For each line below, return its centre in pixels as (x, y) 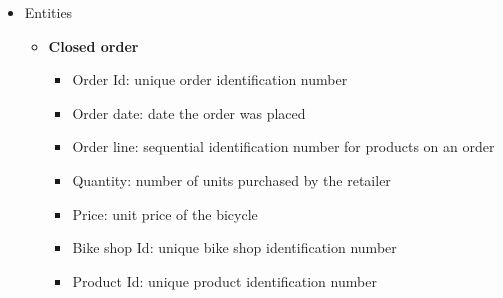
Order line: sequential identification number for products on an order (283, 146)
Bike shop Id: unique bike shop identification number (234, 247)
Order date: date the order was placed (189, 112)
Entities (48, 12)
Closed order (93, 45)
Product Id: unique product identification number (224, 280)
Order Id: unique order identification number (210, 79)
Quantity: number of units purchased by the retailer (231, 179)
